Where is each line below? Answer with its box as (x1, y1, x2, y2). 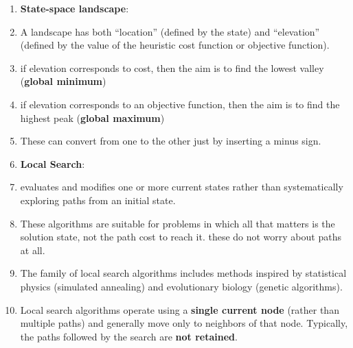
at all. (20, 243, 45, 257)
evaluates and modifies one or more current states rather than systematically (20, 179, 343, 194)
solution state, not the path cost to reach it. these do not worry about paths (20, 229, 341, 244)
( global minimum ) (20, 74, 106, 88)
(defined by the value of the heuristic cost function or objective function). (20, 38, 330, 52)
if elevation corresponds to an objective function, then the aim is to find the (20, 97, 340, 111)
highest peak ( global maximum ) (20, 110, 165, 125)
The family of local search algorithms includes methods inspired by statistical (20, 266, 347, 280)
